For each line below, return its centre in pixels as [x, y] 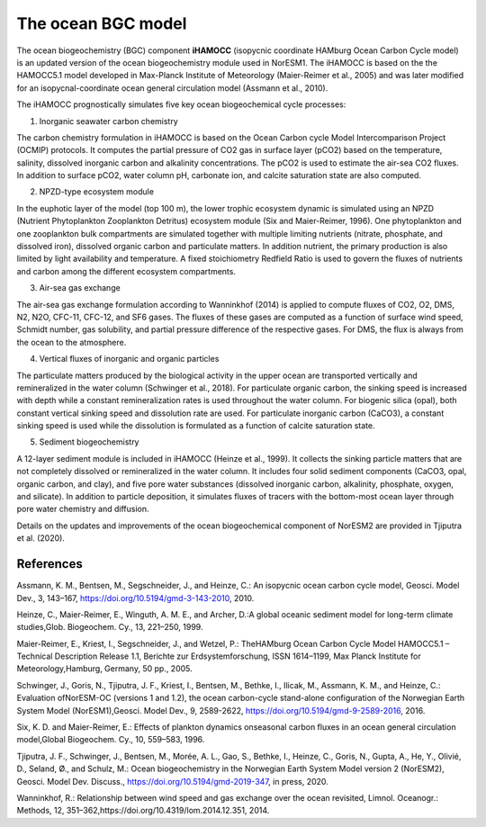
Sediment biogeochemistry [89, 442]
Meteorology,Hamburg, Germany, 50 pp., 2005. [104, 669]
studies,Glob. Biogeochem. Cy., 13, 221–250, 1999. [110, 627]
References [49, 564]
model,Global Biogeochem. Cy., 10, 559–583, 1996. [111, 740]
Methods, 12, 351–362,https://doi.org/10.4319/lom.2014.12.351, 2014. [143, 811]
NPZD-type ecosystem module [97, 192]
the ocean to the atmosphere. [72, 342]
